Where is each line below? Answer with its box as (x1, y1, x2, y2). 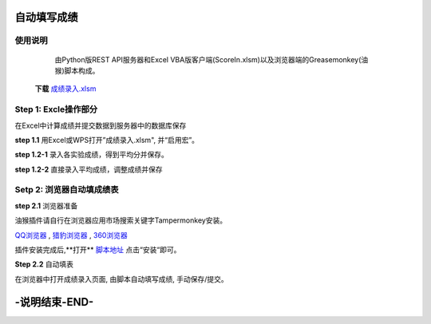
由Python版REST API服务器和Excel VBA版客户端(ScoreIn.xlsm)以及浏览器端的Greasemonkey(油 (54, 54, 369, 64)
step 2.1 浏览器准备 (14, 200, 78, 211)
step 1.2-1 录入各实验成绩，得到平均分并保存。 (14, 150, 169, 160)
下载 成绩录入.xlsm (34, 84, 97, 93)
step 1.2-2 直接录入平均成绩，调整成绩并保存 (14, 164, 163, 174)
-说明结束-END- (14, 295, 94, 309)
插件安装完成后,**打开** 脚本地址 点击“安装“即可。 (14, 244, 181, 255)
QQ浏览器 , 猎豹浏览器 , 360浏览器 (14, 230, 128, 239)
